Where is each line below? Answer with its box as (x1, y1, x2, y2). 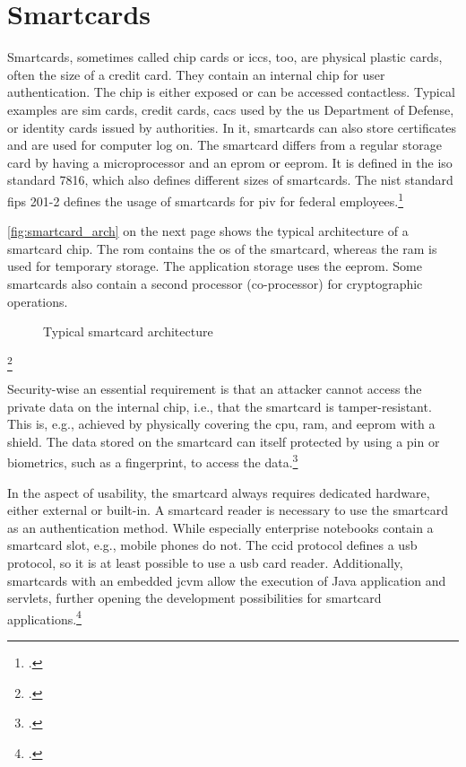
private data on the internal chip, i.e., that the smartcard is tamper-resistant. (7, 397, 432, 415)
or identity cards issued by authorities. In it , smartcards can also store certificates (7, 118, 457, 136)
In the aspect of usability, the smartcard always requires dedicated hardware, (7, 483, 430, 501)
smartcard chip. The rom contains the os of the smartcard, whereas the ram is (7, 239, 437, 257)
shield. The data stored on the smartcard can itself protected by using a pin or (7, 431, 440, 450)
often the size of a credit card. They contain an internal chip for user (7, 65, 385, 83)
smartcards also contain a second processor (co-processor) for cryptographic (7, 274, 423, 292)
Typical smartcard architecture (43, 322, 213, 341)
